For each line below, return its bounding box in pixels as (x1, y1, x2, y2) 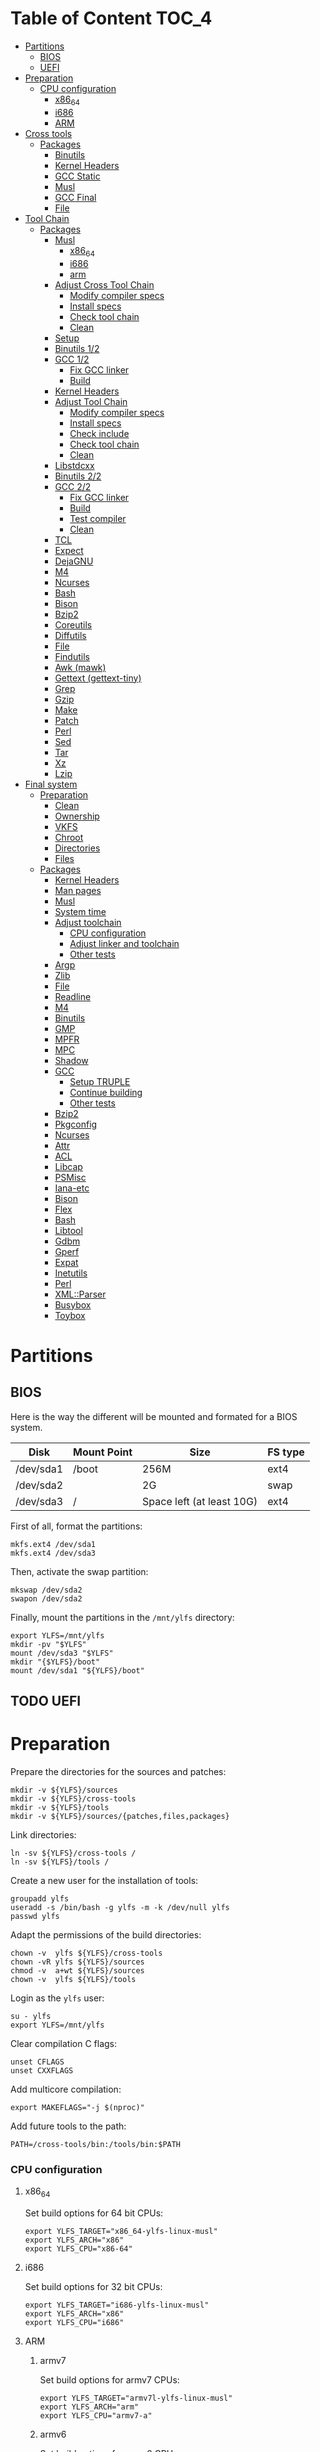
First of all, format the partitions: (10, 1520, 143, 1532)
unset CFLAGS (10, 2057, 65, 2067)
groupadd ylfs (10, 1893, 70, 1904)
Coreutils (54, 618, 93, 631)
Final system (24, 778, 78, 790)
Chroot (54, 831, 84, 843)
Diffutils (54, 629, 87, 641)
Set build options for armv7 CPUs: (39, 2373, 180, 2386)
